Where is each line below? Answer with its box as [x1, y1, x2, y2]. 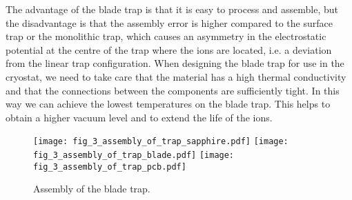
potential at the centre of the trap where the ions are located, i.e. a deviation [6, 42, 332, 57]
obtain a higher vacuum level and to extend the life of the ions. [6, 110, 273, 124]
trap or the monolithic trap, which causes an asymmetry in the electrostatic [6, 29, 326, 43]
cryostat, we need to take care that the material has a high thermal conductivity [6, 69, 346, 83]
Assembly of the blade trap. [33, 181, 150, 196]
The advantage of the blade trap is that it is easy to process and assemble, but [6, 2, 339, 16]
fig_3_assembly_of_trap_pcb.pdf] [33, 161, 186, 172]
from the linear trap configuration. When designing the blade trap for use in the [6, 56, 344, 70]
